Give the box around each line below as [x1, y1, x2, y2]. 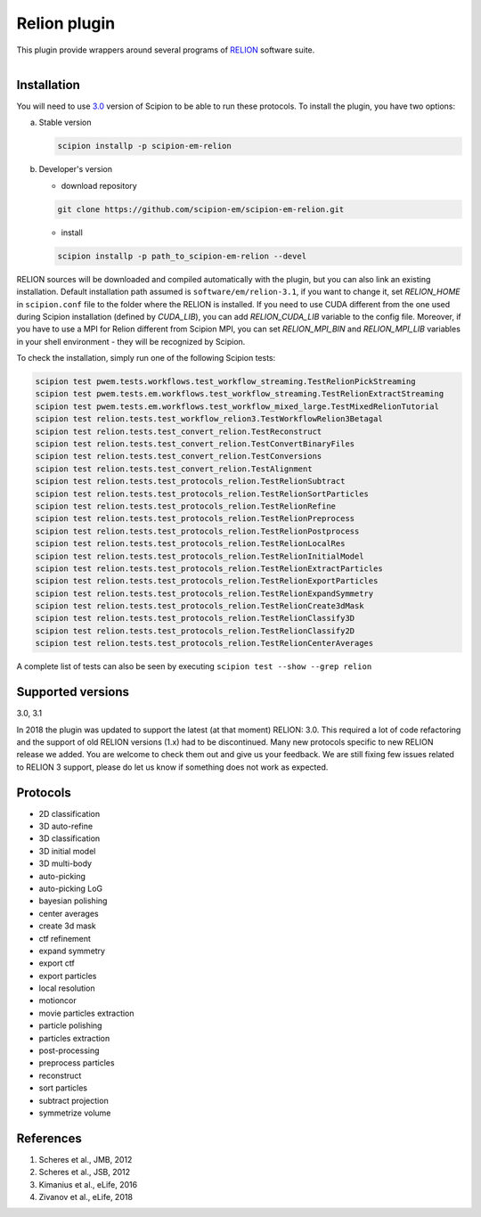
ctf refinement [38, 933, 91, 943]
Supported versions [16, 684, 129, 699]
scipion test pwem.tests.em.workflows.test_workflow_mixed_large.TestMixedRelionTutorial [35, 401, 440, 412]
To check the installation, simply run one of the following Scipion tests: [16, 353, 276, 363]
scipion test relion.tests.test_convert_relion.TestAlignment [35, 463, 313, 474]
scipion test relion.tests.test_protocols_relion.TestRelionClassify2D [35, 625, 355, 636]
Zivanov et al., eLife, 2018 [38, 1192, 134, 1203]
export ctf [38, 958, 75, 968]
